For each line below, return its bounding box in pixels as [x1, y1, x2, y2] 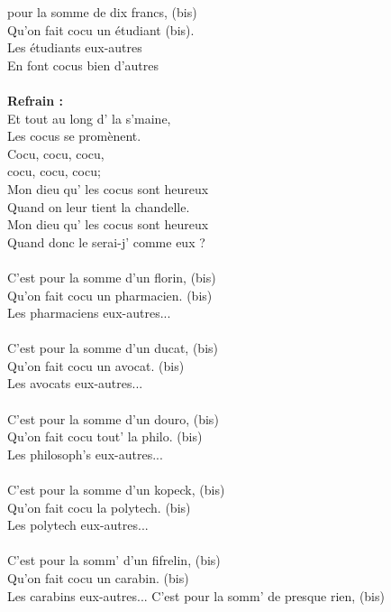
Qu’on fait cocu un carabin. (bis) [7, 569, 189, 587]
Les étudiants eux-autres [7, 38, 142, 57]
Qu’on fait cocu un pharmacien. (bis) [7, 285, 213, 304]
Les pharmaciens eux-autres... [7, 303, 171, 322]
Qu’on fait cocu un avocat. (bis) [7, 356, 185, 375]
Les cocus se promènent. [7, 126, 141, 145]
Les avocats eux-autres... [7, 374, 143, 393]
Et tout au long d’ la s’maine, [7, 108, 171, 127]
